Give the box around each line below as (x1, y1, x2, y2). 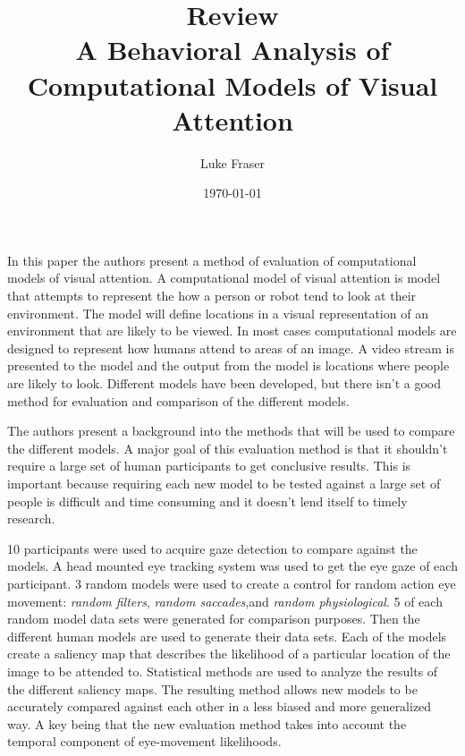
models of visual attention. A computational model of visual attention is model (7, 268, 441, 287)
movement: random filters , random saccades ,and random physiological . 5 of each (7, 591, 443, 610)
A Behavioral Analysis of (75, 31, 390, 68)
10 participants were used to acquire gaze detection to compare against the (7, 539, 418, 557)
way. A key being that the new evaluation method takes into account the (7, 714, 407, 733)
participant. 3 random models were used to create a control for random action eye (7, 573, 456, 592)
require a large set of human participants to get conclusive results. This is (7, 456, 411, 475)
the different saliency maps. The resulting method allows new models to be (7, 679, 418, 698)
